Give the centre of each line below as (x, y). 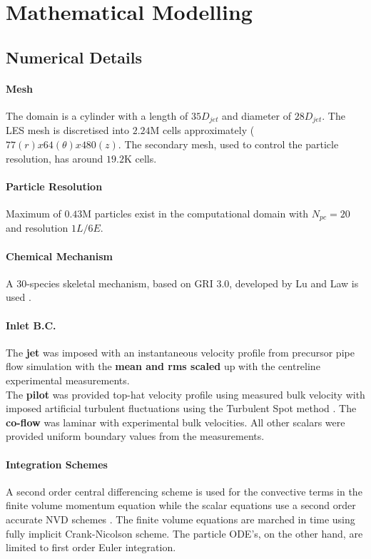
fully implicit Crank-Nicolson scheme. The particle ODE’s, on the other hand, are (184, 533)
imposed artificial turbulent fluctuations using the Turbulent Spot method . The (181, 408)
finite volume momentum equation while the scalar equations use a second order (181, 505)
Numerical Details (74, 57)
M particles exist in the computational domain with (195, 213)
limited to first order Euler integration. (91, 547)
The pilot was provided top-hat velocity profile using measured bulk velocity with (185, 394)
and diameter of (256, 115)
